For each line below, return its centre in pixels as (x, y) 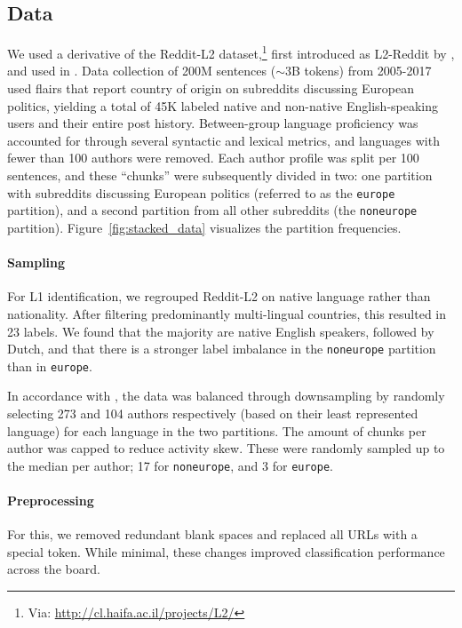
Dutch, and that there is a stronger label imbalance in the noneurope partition (222, 349)
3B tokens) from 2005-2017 (358, 71)
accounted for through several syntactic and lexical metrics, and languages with (223, 140)
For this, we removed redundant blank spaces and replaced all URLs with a (212, 534)
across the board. (54, 569)
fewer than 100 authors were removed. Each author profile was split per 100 (213, 158)
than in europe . (50, 366)
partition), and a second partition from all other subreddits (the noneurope (212, 210)
